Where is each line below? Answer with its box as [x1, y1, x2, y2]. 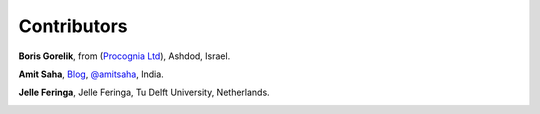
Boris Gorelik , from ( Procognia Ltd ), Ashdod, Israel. [18, 50, 231, 62]
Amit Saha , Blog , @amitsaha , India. [18, 68, 164, 80]
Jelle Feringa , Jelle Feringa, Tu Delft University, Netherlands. [18, 86, 270, 99]
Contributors [18, 15, 129, 37]
